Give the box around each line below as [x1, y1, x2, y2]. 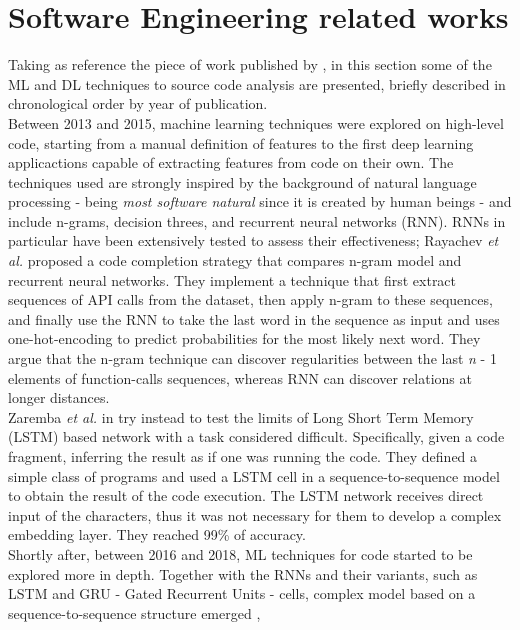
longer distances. [8, 387, 110, 408]
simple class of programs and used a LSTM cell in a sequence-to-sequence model [8, 465, 500, 486]
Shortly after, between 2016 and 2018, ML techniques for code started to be [8, 543, 473, 564]
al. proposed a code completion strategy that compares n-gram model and [8, 250, 462, 271]
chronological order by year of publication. [8, 93, 268, 114]
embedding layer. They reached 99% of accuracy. [8, 524, 306, 545]
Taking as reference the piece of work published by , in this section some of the [8, 54, 492, 75]
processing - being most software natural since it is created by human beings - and [8, 191, 512, 212]
